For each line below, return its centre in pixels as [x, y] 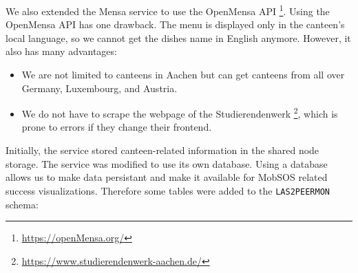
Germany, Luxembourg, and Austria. [99, 88]
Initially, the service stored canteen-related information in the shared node [162, 150]
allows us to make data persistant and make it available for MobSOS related [167, 177]
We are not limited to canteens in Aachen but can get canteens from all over [183, 75]
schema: [22, 204]
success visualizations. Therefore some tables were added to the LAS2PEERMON [168, 190]
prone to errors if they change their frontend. [117, 127]
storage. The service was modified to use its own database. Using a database [167, 163]
